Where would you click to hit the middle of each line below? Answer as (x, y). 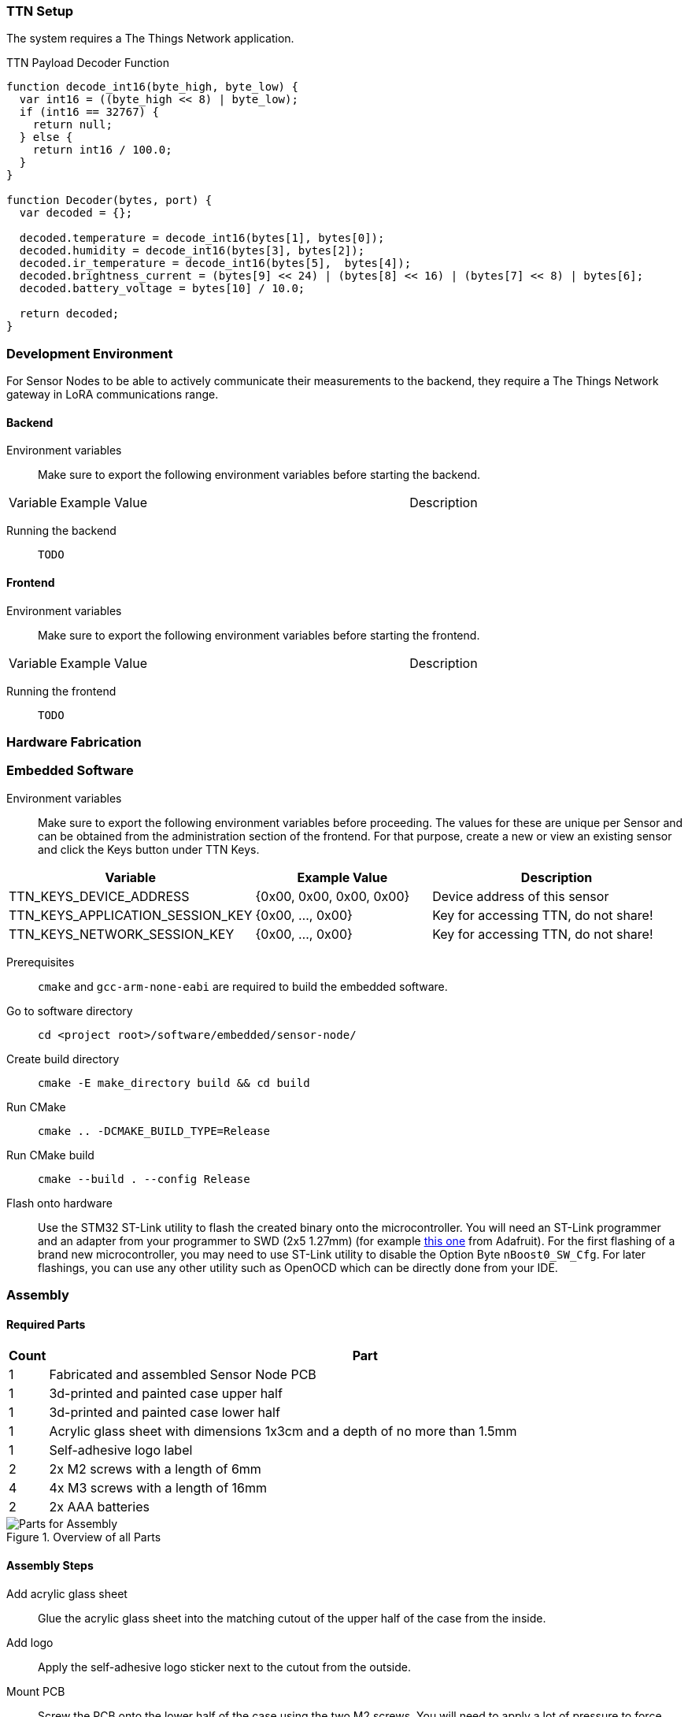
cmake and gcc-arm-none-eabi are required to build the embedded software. (243, 986)
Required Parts (46, 1324)
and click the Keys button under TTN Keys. (149, 849)
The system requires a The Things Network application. (150, 39)
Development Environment (90, 353)
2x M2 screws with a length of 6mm (155, 1469)
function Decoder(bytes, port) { (109, 200)
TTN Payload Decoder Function (88, 63)
